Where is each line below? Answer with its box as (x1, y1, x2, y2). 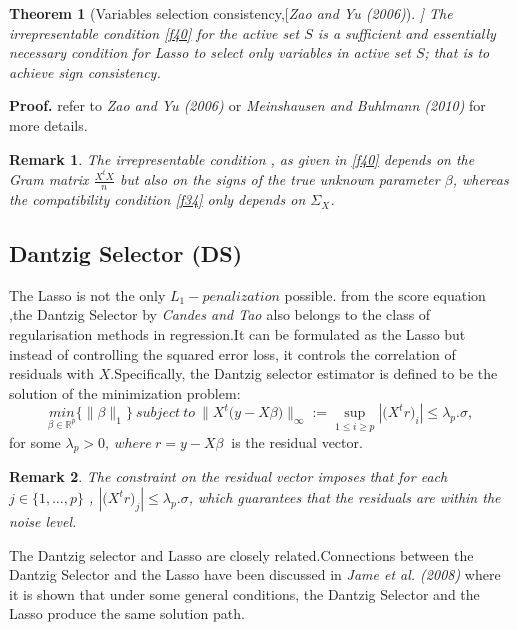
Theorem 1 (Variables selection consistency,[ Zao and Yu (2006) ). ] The (9, 3, 453, 23)
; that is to (424, 42, 490, 63)
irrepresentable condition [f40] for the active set (9, 22, 300, 43)
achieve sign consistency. (9, 61, 161, 82)
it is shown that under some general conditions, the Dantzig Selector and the (9, 583, 480, 604)
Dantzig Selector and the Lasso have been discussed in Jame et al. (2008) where (9, 564, 501, 585)
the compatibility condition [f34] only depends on (9, 189, 306, 210)
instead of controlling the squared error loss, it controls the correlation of (9, 343, 456, 364)
